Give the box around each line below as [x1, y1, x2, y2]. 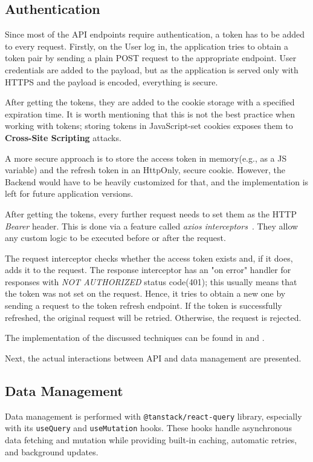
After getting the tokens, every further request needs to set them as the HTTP [5, 207, 297, 220]
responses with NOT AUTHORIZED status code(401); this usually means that [5, 275, 297, 288]
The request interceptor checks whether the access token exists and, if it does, [5, 251, 293, 264]
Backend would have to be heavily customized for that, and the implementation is [5, 175, 309, 188]
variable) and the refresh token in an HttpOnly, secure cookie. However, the [5, 163, 285, 176]
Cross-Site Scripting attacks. [5, 131, 121, 144]
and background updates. [5, 445, 98, 458]
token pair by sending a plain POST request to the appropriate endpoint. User [5, 51, 297, 64]
